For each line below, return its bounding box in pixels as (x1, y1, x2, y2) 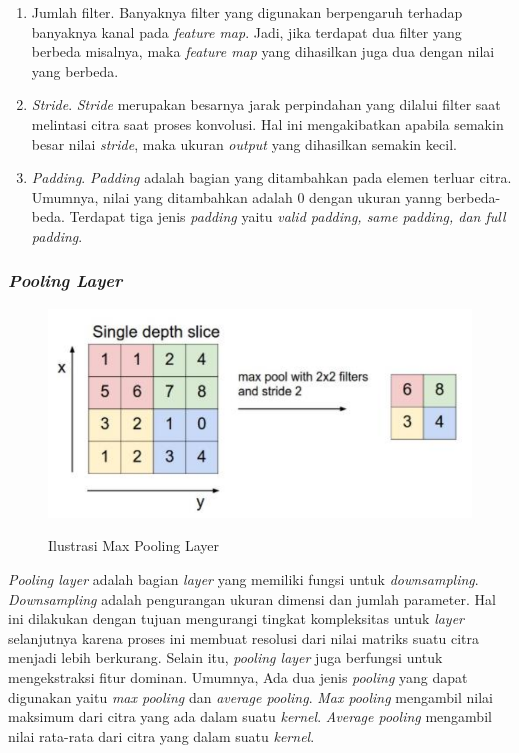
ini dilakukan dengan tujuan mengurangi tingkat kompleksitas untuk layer (8, 608, 465, 629)
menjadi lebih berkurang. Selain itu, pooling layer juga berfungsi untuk (8, 647, 443, 668)
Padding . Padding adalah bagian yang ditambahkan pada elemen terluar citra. (31, 167, 512, 188)
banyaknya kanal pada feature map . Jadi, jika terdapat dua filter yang (31, 21, 462, 42)
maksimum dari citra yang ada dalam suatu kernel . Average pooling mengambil (8, 706, 492, 727)
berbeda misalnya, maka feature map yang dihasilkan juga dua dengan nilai (31, 41, 495, 62)
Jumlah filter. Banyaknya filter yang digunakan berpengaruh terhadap (31, 2, 463, 22)
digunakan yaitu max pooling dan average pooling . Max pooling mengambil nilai (8, 686, 493, 707)
